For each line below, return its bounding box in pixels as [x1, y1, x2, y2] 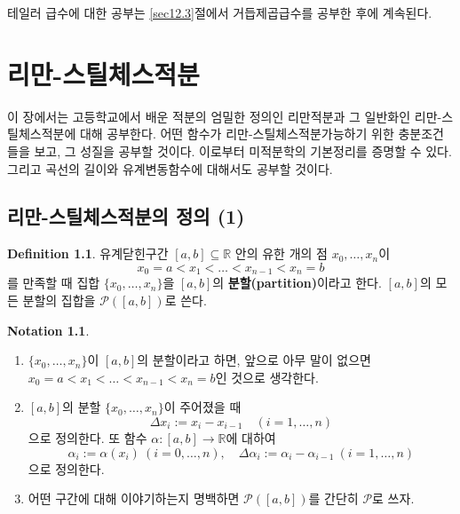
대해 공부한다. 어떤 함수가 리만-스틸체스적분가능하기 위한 [79, 124, 394, 143]
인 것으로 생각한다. [215, 368, 319, 386]
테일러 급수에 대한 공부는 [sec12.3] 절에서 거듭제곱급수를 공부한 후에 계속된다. [7, 4, 432, 21]
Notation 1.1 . [7, 320, 90, 339]
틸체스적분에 [7, 124, 76, 143]
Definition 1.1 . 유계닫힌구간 [7, 244, 169, 263]
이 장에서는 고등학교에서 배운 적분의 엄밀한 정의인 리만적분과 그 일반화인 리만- [7, 107, 442, 125]
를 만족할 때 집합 [7, 273, 100, 292]
